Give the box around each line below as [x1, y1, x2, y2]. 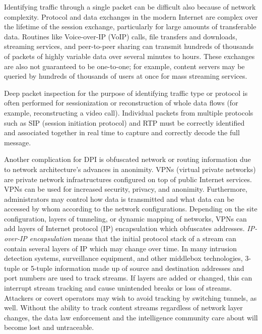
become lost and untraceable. [4, 322, 94, 332]
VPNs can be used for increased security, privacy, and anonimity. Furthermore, [4, 184, 247, 194]
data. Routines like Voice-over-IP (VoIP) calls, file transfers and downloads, [4, 31, 237, 41]
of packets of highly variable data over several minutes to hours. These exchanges [4, 50, 255, 61]
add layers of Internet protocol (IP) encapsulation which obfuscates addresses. [4, 223, 245, 234]
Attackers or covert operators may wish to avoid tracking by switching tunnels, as [4, 292, 257, 303]
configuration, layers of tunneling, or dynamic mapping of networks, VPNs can [4, 213, 247, 224]
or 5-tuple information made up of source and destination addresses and [22, 262, 244, 273]
